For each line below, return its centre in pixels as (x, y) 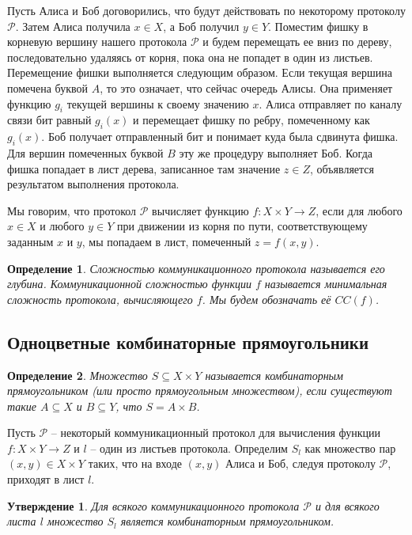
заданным (30, 241)
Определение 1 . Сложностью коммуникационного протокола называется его (196, 268)
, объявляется (342, 168)
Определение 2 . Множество (77, 375)
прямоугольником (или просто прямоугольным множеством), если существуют (200, 391)
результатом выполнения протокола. (93, 184)
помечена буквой (47, 87)
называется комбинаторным (274, 375)
